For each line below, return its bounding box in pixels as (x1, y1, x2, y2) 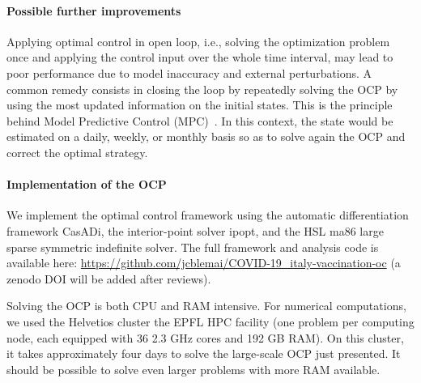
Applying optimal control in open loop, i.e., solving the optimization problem (6, 32, 390, 49)
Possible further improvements (6, 2, 181, 19)
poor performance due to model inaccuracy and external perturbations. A (6, 64, 372, 81)
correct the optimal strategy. (6, 143, 148, 160)
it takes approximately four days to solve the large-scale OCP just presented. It (6, 345, 401, 362)
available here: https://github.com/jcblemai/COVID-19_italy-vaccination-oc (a (6, 254, 401, 271)
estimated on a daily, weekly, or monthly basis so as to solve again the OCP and (6, 128, 406, 145)
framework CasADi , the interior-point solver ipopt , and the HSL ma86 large (6, 222, 384, 239)
